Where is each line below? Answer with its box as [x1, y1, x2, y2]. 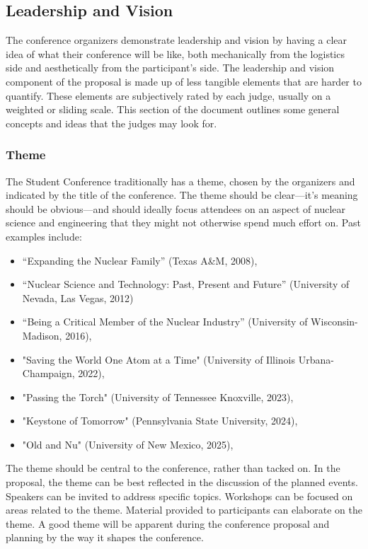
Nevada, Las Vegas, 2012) [22, 290, 134, 305]
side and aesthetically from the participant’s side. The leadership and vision [6, 60, 335, 75]
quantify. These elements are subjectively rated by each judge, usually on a [6, 88, 331, 103]
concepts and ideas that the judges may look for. [6, 115, 217, 130]
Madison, [22, 328, 62, 342]
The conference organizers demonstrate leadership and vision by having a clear [6, 33, 347, 47]
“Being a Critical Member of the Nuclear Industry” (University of [22, 314, 308, 329]
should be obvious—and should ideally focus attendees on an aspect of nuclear [6, 201, 346, 216]
